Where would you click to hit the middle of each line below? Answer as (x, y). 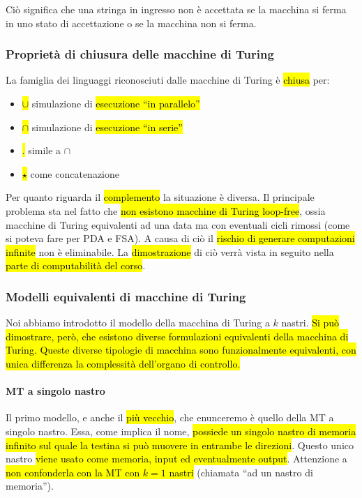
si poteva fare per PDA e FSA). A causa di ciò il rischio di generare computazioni (180, 238)
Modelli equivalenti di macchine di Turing (126, 296)
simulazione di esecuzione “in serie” (107, 127)
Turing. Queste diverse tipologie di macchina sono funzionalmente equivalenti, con (181, 350)
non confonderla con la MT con (73, 472)
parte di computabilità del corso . (76, 265)
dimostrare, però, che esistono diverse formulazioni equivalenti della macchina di (177, 336)
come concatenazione (75, 173)
